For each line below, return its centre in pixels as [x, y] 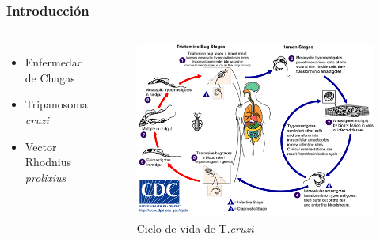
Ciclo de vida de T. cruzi [195, 228]
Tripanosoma [56, 104]
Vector [41, 146]
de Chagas [50, 77]
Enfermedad [54, 62]
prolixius [46, 177]
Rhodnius [48, 162]
